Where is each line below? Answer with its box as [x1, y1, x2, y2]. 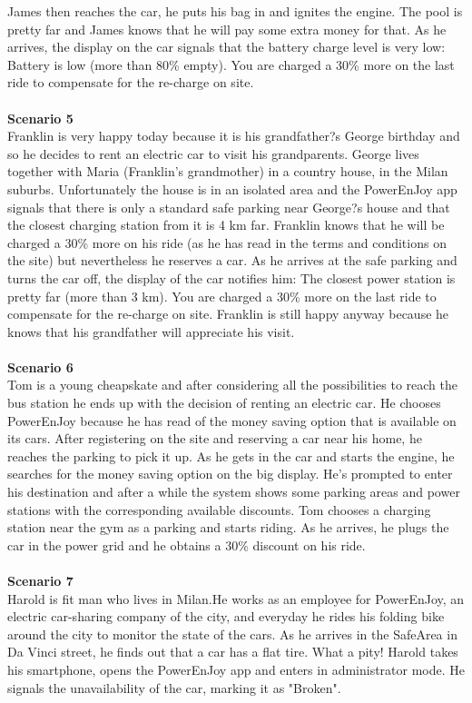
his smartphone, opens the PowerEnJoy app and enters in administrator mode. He [7, 659, 466, 678]
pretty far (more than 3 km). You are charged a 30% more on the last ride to [7, 286, 437, 305]
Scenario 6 [7, 357, 74, 376]
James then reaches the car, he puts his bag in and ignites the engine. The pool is [7, 2, 463, 20]
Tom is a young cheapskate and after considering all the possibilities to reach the [7, 375, 458, 394]
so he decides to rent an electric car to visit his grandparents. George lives [7, 144, 419, 163]
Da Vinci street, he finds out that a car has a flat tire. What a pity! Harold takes [7, 642, 458, 661]
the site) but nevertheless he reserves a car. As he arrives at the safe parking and [7, 251, 457, 270]
